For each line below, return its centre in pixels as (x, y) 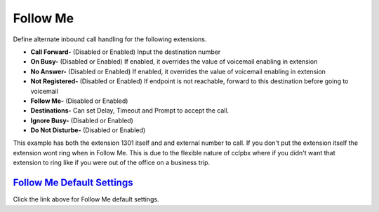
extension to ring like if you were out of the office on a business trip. (112, 163)
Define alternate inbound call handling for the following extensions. (110, 39)
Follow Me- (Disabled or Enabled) (79, 101)
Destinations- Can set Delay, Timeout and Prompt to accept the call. (130, 111)
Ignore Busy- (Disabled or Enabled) (82, 120)
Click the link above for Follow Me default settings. (86, 199)
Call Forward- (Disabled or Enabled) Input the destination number (126, 52)
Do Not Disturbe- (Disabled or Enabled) (88, 130)
